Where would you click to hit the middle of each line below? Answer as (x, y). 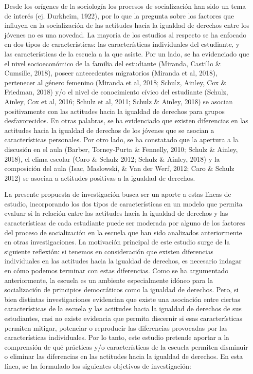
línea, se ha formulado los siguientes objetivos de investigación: (98, 365)
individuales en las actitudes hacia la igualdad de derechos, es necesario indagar (123, 261)
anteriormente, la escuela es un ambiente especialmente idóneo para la (109, 280)
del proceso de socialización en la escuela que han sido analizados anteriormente (123, 232)
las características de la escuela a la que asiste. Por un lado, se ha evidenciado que (127, 53)
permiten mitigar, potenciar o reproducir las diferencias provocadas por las (116, 327)
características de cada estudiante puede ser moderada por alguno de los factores (125, 223)
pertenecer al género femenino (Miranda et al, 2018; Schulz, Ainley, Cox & (115, 82)
